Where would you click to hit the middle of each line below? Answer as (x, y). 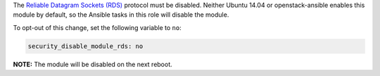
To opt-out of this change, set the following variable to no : (97, 27)
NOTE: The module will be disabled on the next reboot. (93, 64)
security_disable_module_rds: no (85, 46)
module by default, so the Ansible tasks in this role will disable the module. (121, 15)
